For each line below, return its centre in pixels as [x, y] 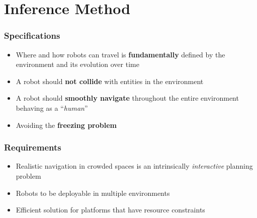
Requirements [33, 147]
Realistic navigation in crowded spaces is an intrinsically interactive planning [134, 166]
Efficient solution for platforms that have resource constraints [110, 210]
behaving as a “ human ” [52, 107]
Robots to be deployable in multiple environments [93, 193]
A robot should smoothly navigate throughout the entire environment [127, 98]
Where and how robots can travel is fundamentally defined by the [120, 54]
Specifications [32, 35]
